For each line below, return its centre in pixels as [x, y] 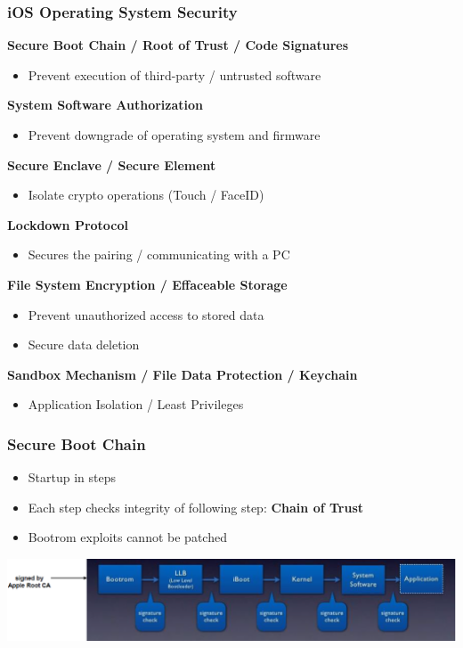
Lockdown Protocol [68, 224]
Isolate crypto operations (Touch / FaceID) [146, 195]
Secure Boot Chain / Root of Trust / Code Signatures [178, 45]
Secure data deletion [84, 345]
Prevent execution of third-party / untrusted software [175, 74]
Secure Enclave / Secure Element [112, 164]
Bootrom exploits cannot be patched [127, 537]
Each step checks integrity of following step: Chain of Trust [196, 507]
